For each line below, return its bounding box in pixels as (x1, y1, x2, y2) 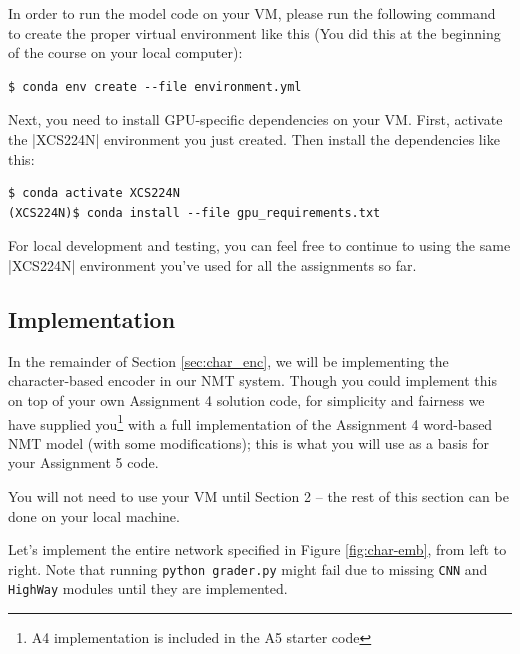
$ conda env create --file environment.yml (8, 79, 302, 94)
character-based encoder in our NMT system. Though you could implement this (8, 370, 497, 391)
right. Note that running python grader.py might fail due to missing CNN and (8, 558, 488, 579)
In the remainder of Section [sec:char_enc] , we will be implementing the (8, 350, 449, 371)
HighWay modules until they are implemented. (8, 578, 288, 599)
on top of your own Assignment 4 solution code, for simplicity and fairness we (8, 389, 485, 410)
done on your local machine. (8, 505, 180, 526)
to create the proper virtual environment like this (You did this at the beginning (8, 22, 501, 43)
